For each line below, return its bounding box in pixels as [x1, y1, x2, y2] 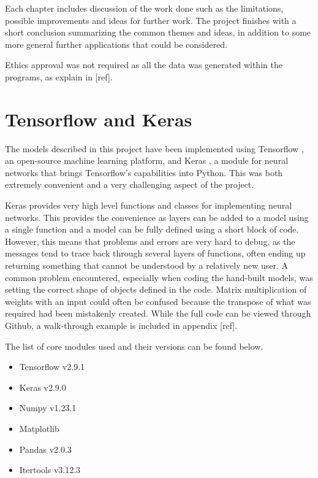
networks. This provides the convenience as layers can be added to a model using [5, 210, 309, 223]
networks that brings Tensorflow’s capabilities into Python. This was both [5, 166, 283, 179]
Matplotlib [19, 422, 59, 434]
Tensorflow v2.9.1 [19, 360, 85, 373]
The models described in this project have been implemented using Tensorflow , [5, 142, 304, 155]
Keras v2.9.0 [19, 380, 66, 393]
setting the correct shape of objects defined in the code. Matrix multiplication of [5, 283, 307, 296]
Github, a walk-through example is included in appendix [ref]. [5, 319, 238, 331]
